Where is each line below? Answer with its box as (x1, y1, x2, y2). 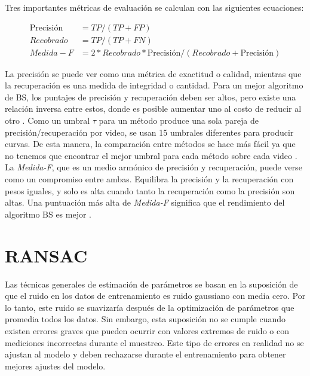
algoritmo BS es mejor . (5, 207, 92, 220)
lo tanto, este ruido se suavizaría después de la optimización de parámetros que (5, 301, 294, 313)
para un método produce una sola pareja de (99, 114, 259, 127)
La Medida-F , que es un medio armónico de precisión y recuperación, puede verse (5, 161, 302, 173)
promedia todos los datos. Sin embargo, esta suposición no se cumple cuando (5, 313, 286, 325)
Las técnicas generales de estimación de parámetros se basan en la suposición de (5, 277, 298, 290)
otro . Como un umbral (5, 114, 90, 127)
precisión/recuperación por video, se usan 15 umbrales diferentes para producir (5, 126, 294, 138)
